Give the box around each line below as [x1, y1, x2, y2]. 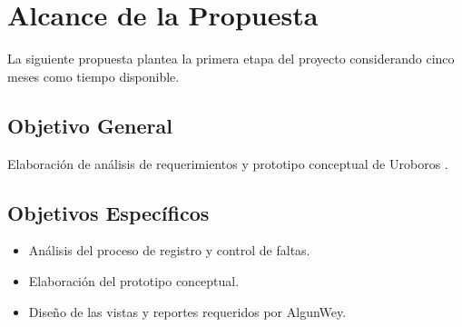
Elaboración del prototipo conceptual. [28, 271, 240, 290]
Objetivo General [7, 111, 172, 139]
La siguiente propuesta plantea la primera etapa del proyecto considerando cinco [7, 49, 455, 68]
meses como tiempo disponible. [7, 66, 180, 85]
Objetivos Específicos [7, 198, 210, 226]
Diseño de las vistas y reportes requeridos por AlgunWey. [28, 302, 347, 321]
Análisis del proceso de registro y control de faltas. [28, 241, 310, 260]
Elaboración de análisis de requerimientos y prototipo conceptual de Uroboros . [7, 154, 448, 173]
